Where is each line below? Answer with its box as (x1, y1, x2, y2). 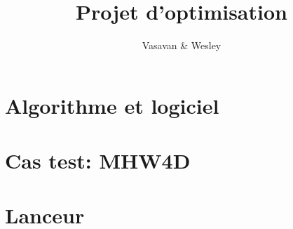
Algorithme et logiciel (5, 91, 219, 119)
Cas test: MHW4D (5, 146, 191, 175)
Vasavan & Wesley (142, 38, 222, 53)
